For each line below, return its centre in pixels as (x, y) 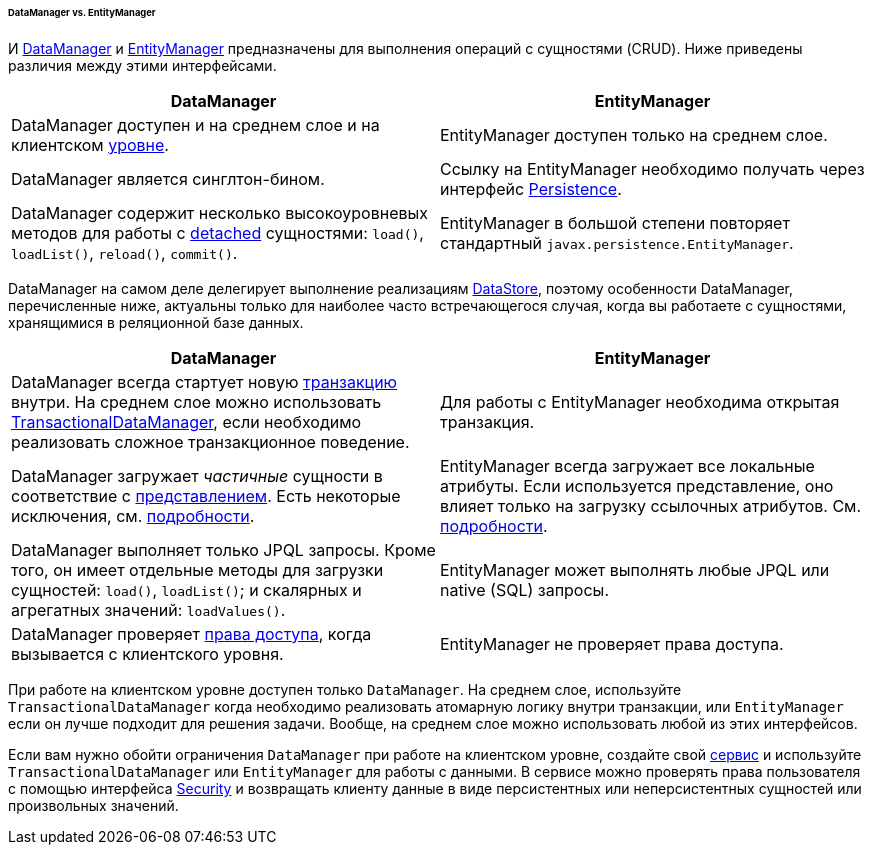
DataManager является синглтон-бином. (168, 178)
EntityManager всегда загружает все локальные (627, 465)
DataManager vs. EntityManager (82, 12)
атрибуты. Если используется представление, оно (637, 485)
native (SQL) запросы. (524, 589)
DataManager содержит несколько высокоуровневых (220, 212)
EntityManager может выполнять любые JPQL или (635, 569)
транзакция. (487, 421)
